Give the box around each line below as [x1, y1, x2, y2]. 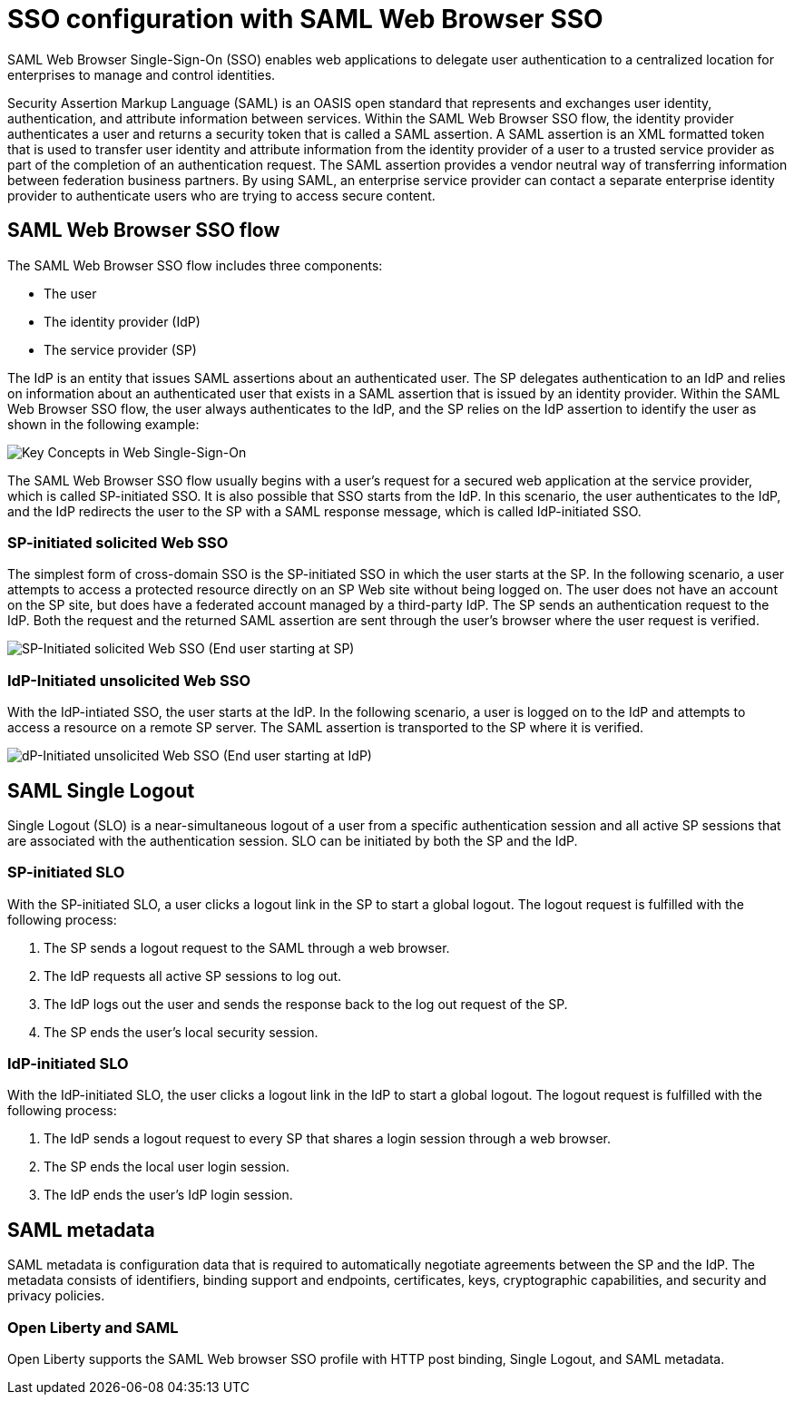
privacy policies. [7, 1288, 105, 1304]
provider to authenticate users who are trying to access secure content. [7, 187, 436, 203]
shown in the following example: [7, 416, 200, 432]
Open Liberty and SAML [7, 1318, 179, 1337]
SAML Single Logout [7, 779, 195, 802]
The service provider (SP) [44, 341, 197, 358]
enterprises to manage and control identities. [7, 66, 276, 83]
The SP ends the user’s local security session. [44, 1024, 319, 1040]
